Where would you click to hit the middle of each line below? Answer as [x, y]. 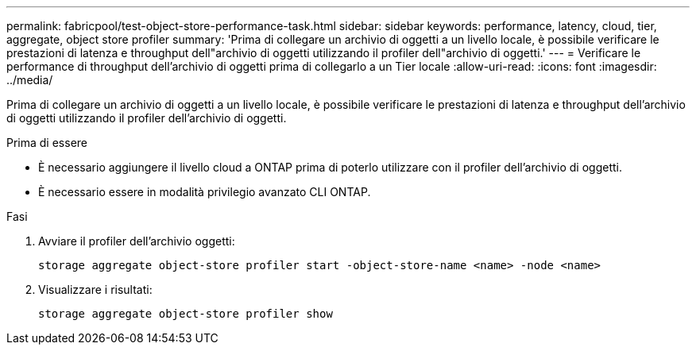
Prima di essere [47, 143]
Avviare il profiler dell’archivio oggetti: [137, 241]
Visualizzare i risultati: [95, 289]
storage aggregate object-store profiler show [186, 314]
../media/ [30, 80]
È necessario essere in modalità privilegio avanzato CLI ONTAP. [205, 192]
